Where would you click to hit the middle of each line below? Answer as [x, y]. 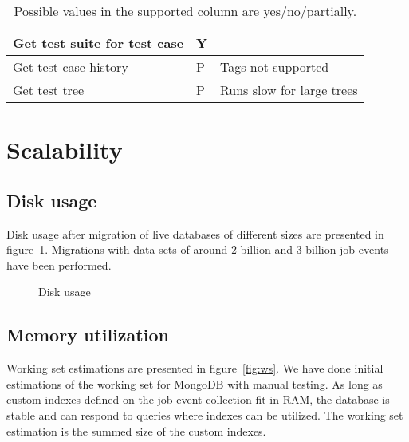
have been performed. [59, 264]
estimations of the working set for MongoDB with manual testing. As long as [195, 383]
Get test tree [49, 90]
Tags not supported [275, 67]
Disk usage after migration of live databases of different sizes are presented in [195, 233]
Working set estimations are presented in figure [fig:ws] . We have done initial [195, 368]
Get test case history [71, 67]
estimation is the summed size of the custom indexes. [136, 430]
